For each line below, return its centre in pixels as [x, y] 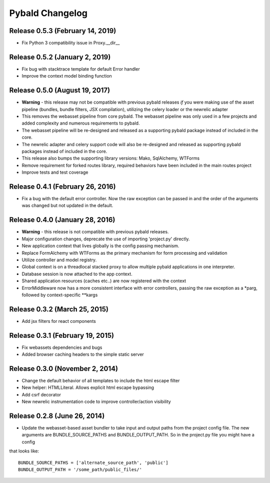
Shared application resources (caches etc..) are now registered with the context [104, 281]
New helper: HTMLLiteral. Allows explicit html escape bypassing [88, 387]
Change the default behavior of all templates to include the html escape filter [101, 381]
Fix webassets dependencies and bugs [62, 347]
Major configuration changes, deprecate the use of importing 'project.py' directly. [106, 239]
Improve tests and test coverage [55, 172]
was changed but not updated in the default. [67, 206]
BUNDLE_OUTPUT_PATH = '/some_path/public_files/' [80, 470]
